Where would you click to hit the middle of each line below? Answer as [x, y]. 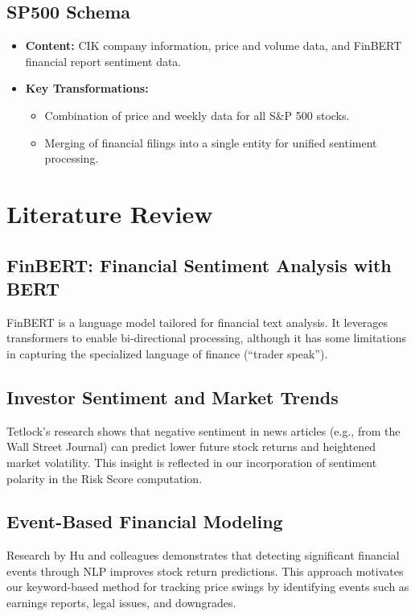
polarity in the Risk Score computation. [105, 478]
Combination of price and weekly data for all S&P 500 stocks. [197, 115]
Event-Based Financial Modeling [145, 521]
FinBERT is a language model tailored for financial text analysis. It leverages [197, 322]
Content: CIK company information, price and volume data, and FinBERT [214, 45]
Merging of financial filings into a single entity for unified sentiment [211, 142]
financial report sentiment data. [103, 61]
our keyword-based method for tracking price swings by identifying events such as [208, 587]
